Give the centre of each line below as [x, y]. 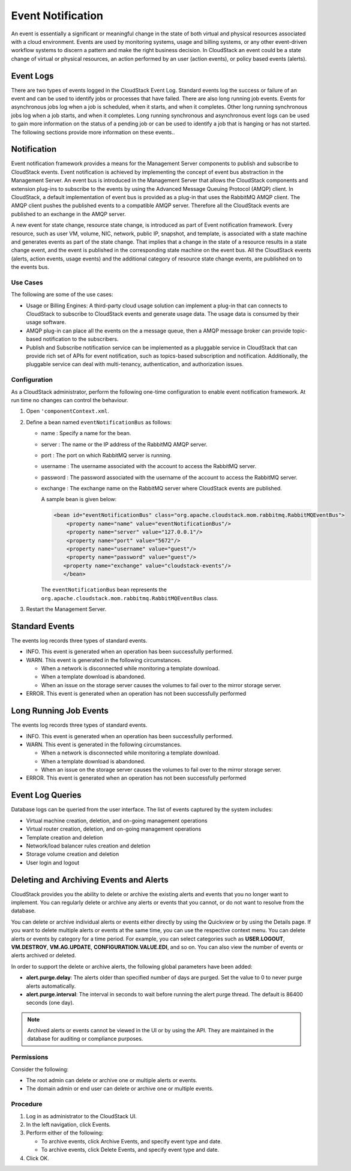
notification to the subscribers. [81, 339]
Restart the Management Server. [66, 609]
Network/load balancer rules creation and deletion [88, 846]
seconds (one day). [50, 1003]
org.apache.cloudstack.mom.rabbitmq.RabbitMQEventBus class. [130, 598]
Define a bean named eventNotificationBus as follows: [99, 422]
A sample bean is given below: [79, 499]
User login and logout [53, 862]
